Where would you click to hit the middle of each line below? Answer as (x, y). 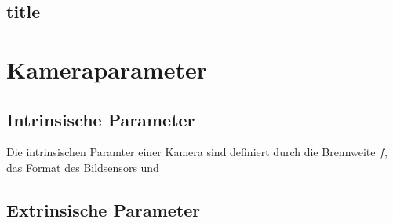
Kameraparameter (107, 69)
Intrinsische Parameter (101, 119)
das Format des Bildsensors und (83, 167)
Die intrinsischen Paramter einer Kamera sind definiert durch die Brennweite (191, 152)
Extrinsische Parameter (104, 209)
